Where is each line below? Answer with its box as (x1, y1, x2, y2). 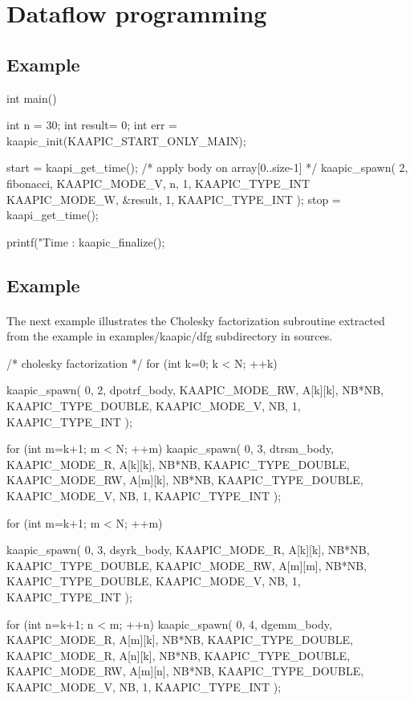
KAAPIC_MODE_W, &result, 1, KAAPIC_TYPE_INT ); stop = (6, 190, 341, 207)
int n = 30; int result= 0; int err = (6, 116, 177, 133)
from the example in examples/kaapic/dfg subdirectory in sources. (6, 328, 333, 344)
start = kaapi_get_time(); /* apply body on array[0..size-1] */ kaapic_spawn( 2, (6, 159, 408, 176)
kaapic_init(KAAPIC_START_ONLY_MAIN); (6, 132, 246, 149)
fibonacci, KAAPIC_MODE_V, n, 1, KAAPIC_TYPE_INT (6, 174, 310, 191)
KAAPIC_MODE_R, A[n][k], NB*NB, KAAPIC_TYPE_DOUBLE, (6, 646, 351, 663)
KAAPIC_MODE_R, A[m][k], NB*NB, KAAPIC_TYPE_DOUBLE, (6, 631, 353, 648)
